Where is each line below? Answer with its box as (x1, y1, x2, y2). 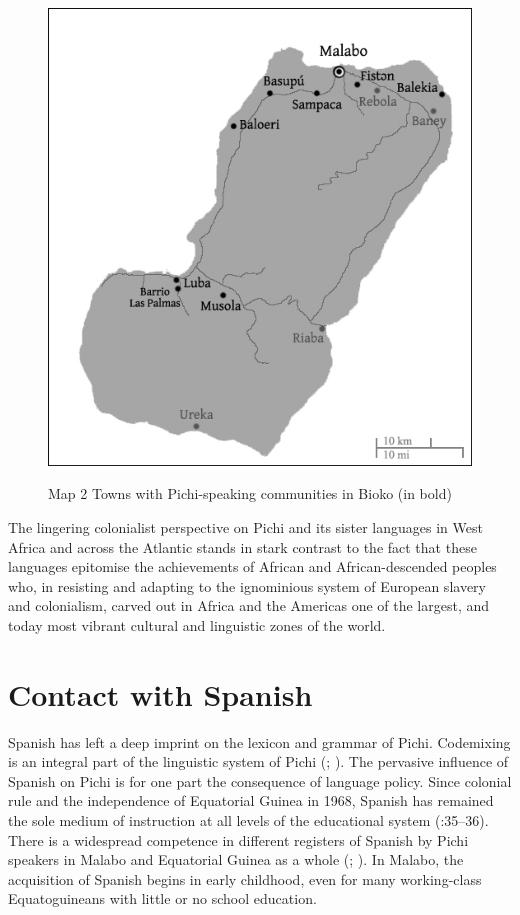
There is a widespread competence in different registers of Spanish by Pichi (8, 829, 469, 850)
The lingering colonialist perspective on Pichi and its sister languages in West (8, 516, 483, 537)
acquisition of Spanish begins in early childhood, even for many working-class (8, 868, 482, 889)
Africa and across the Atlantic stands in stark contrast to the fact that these (8, 536, 477, 557)
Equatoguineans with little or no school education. (8, 888, 317, 909)
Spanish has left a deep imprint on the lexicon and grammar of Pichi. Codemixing (8, 731, 511, 752)
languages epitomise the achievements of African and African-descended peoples (8, 556, 497, 577)
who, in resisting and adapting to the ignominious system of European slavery (8, 575, 486, 596)
